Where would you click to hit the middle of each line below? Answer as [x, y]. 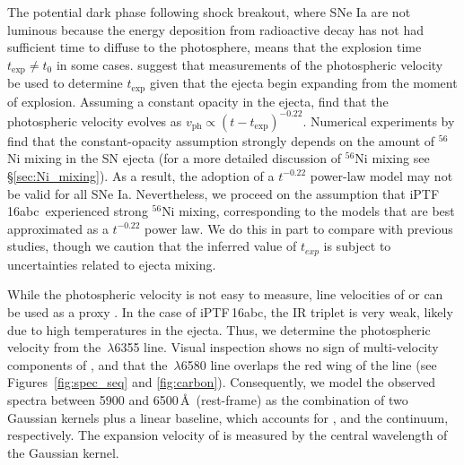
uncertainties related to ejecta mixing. [112, 264]
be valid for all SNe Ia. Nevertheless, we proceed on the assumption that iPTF [223, 193]
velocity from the [54, 347]
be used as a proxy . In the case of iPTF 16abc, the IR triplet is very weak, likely [230, 311]
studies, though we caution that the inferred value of [152, 246]
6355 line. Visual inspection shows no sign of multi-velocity [276, 347]
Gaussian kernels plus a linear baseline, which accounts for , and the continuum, [228, 417]
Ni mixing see [392, 158]
